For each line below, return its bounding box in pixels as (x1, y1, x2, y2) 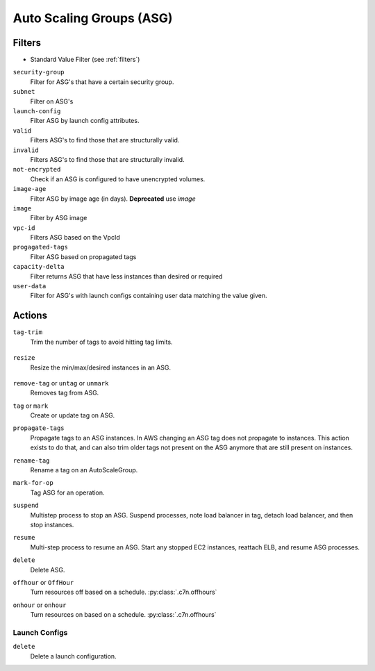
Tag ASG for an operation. (30, 488, 105, 497)
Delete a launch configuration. (30, 652, 117, 660)
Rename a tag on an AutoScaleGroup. (30, 466, 138, 474)
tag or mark (12, 401, 49, 410)
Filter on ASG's (30, 97, 74, 106)
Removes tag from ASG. (30, 389, 99, 397)
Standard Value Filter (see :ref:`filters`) (30, 56, 140, 64)
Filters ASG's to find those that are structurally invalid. (30, 155, 185, 163)
